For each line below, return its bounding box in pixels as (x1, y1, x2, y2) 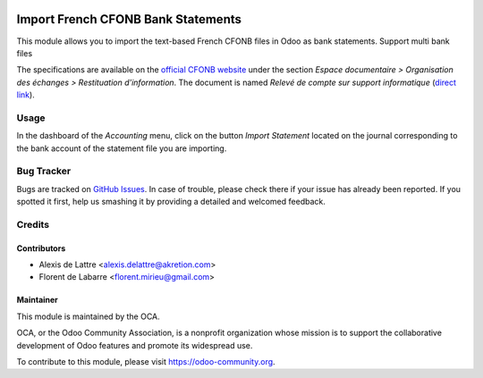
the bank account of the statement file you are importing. (16, 143, 227, 154)
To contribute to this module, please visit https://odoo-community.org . (16, 357, 276, 367)
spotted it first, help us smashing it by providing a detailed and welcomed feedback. (16, 197, 326, 207)
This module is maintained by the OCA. (16, 311, 160, 322)
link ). (16, 89, 35, 100)
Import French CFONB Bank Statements (16, 12, 241, 27)
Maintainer (16, 295, 58, 306)
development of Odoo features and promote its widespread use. (16, 340, 253, 350)
